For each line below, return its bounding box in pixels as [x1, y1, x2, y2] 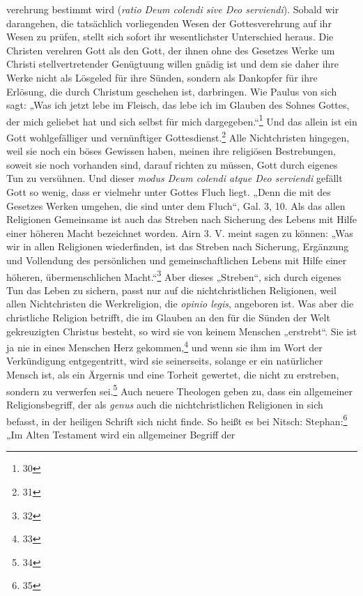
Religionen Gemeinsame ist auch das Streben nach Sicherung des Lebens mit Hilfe [6, 212, 357, 227]
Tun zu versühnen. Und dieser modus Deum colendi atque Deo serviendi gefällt [6, 171, 343, 185]
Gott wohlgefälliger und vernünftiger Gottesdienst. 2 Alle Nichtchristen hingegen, [6, 128, 350, 144]
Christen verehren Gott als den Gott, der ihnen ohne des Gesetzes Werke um [6, 43, 335, 57]
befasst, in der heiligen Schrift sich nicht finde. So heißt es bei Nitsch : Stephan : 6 [6, 411, 348, 428]
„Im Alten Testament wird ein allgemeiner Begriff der [6, 427, 235, 441]
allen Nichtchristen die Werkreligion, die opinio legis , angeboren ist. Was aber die [6, 296, 354, 311]
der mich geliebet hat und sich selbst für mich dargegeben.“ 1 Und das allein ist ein [6, 112, 357, 128]
